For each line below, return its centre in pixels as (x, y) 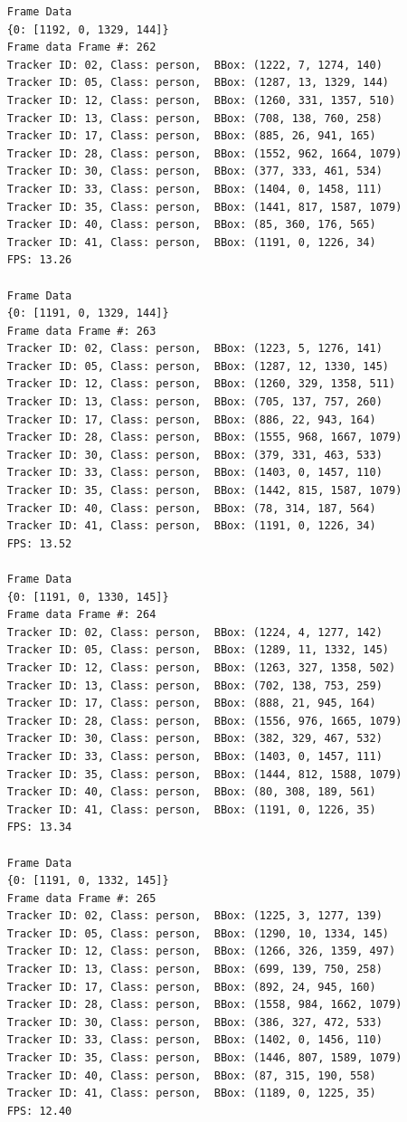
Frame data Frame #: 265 (81, 898)
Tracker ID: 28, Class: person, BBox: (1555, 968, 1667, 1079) (204, 437)
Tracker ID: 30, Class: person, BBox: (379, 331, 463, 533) (194, 455)
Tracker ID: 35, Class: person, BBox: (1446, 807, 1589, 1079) (204, 1058)
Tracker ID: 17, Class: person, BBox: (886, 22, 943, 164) (191, 419)
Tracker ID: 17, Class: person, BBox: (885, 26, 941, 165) (191, 136)
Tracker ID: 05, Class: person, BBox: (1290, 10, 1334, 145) (198, 933)
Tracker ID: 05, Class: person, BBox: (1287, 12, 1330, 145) (198, 366)
